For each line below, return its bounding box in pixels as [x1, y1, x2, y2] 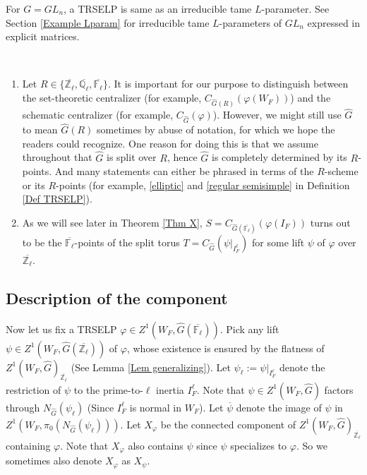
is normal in [129, 399, 181, 414]
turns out [310, 215, 351, 229]
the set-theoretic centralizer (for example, [22, 90, 202, 105]
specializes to [230, 438, 287, 452]
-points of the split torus [74, 234, 180, 249]
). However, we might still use [212, 107, 342, 122]
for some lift [252, 234, 305, 249]
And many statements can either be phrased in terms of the [54, 164, 314, 179]
